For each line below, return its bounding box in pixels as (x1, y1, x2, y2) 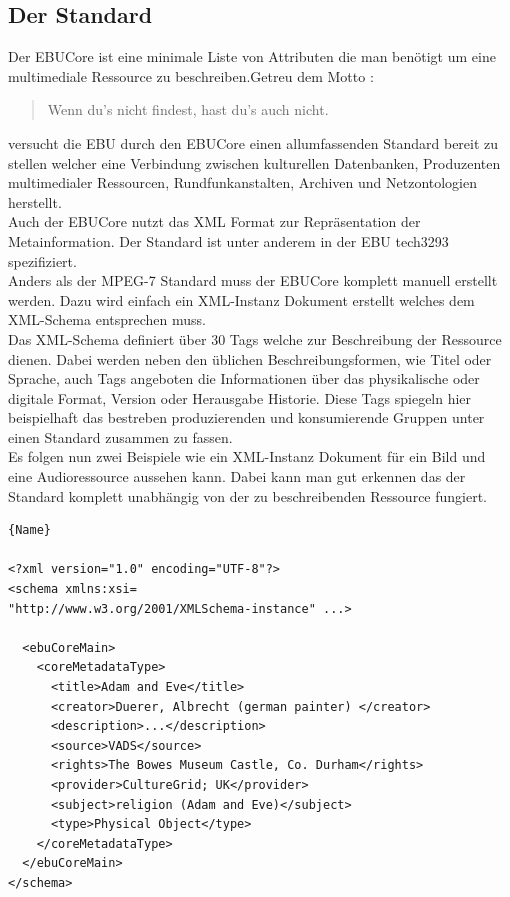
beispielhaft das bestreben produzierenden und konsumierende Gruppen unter (8, 407, 485, 428)
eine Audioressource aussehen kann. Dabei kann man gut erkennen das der (8, 466, 466, 487)
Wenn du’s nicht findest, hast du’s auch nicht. (47, 99, 329, 120)
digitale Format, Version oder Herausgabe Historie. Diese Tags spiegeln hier (8, 387, 472, 408)
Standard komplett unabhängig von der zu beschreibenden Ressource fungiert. (8, 485, 488, 506)
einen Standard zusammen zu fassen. (8, 426, 233, 447)
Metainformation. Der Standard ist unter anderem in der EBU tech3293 (8, 230, 449, 251)
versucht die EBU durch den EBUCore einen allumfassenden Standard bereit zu (8, 132, 499, 153)
